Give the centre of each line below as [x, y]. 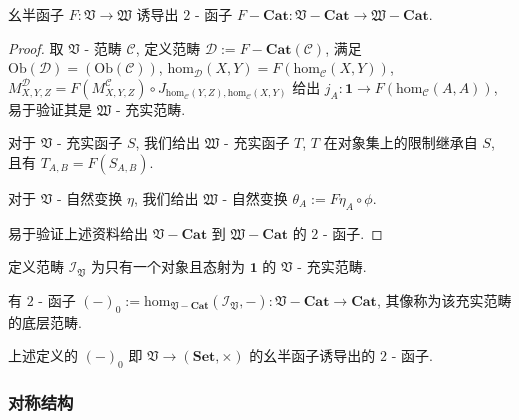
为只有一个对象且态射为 [167, 266]
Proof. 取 [36, 47]
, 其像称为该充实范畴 [444, 299]
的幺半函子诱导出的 [312, 355]
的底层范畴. [45, 321]
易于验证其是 [50, 108]
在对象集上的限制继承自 [400, 142]
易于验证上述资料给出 [78, 232]
